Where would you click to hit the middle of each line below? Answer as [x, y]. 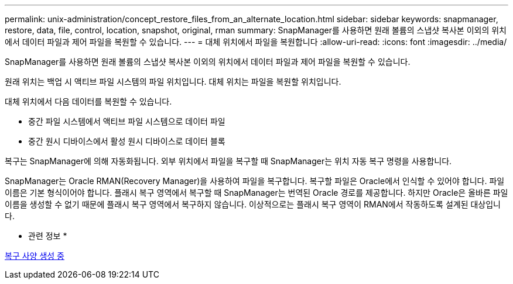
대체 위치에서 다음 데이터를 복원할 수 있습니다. [88, 101]
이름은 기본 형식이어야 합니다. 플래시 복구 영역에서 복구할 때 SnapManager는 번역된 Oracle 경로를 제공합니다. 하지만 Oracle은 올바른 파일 [256, 193]
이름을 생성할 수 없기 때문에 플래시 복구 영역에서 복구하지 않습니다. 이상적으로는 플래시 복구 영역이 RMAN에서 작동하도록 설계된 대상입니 [253, 204]
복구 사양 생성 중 [35, 256]
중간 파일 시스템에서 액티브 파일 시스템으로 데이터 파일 [127, 121]
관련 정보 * [48, 236]
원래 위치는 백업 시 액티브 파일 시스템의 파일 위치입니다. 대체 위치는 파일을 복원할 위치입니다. [173, 82]
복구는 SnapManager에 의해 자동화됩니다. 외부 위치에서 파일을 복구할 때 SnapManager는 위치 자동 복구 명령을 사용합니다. [228, 161]
